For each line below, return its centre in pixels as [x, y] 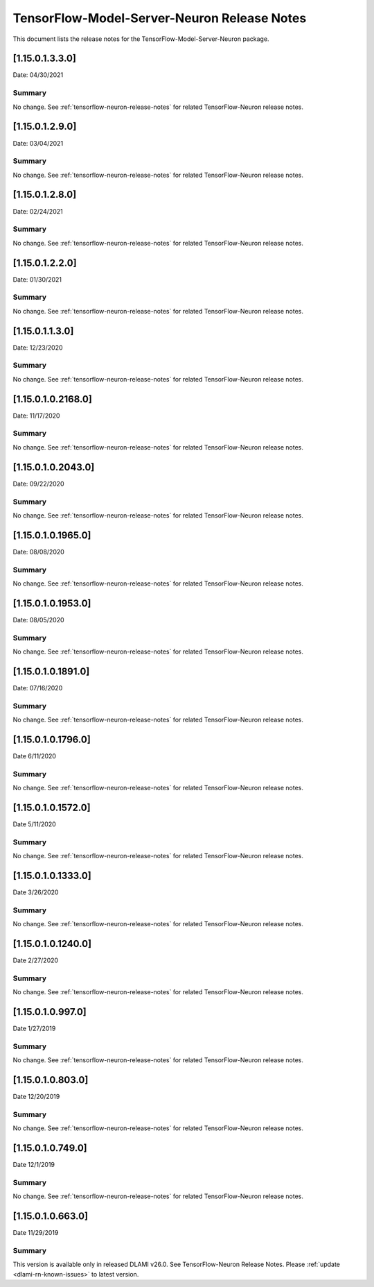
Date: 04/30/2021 [38, 75]
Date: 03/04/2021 [38, 143]
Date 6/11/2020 [35, 756]
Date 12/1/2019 [34, 1165]
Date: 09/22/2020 [38, 484]
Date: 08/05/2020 [39, 620]
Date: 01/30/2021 [37, 279]
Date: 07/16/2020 [38, 688]
